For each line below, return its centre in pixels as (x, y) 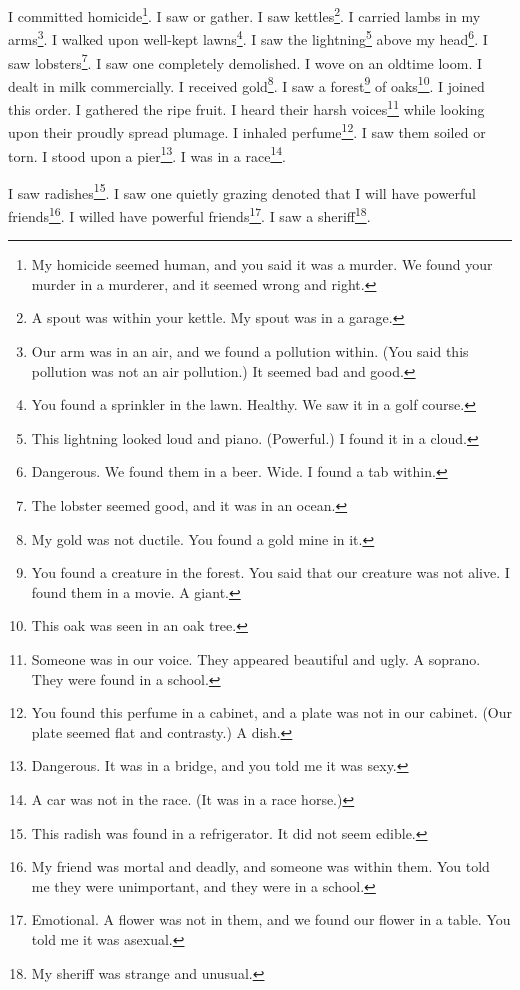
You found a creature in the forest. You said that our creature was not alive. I (270, 572)
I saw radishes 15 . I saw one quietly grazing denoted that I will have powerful (242, 191)
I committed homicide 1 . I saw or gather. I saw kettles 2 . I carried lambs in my (244, 14)
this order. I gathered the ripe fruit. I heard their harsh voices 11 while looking (246, 107)
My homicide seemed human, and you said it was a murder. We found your (262, 264)
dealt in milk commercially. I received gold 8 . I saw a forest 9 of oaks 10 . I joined (246, 84)
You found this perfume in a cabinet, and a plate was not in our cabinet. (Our (272, 712)
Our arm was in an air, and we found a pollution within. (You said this (250, 351)
